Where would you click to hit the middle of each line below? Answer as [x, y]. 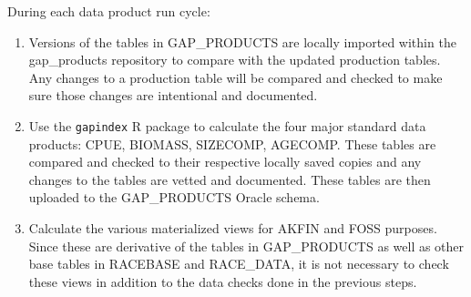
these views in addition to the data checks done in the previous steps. [223, 281]
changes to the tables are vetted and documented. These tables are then [230, 179]
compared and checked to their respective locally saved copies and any [225, 162]
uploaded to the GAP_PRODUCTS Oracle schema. [174, 197]
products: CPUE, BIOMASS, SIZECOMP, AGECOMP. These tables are [232, 143]
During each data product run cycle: [109, 11]
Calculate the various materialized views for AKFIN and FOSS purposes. [233, 228]
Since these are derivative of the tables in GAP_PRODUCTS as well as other [246, 246]
